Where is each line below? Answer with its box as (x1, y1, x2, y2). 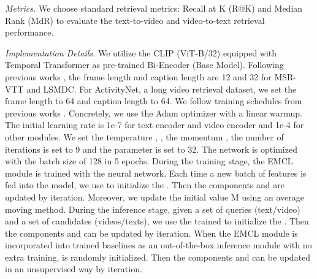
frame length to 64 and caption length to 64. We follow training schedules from (5, 94, 302, 107)
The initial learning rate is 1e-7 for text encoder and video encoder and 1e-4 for (5, 118, 304, 131)
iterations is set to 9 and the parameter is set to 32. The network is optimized (5, 142, 297, 155)
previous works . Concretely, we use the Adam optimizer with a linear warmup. (5, 106, 302, 119)
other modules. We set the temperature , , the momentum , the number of (5, 130, 284, 143)
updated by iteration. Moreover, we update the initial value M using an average (5, 190, 304, 203)
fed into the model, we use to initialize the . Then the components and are (5, 178, 285, 191)
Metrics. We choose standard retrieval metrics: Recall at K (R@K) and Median (5, 2, 303, 14)
